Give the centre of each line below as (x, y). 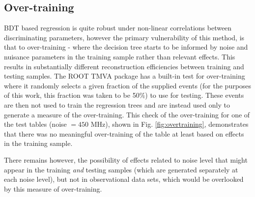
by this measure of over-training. (53, 188)
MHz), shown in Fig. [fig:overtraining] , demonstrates (170, 124)
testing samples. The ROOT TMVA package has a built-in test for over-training (125, 76)
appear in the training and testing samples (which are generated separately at (121, 169)
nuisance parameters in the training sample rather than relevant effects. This (120, 56)
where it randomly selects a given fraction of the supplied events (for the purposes (128, 85)
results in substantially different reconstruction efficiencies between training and (124, 66)
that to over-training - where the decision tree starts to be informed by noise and (126, 47)
